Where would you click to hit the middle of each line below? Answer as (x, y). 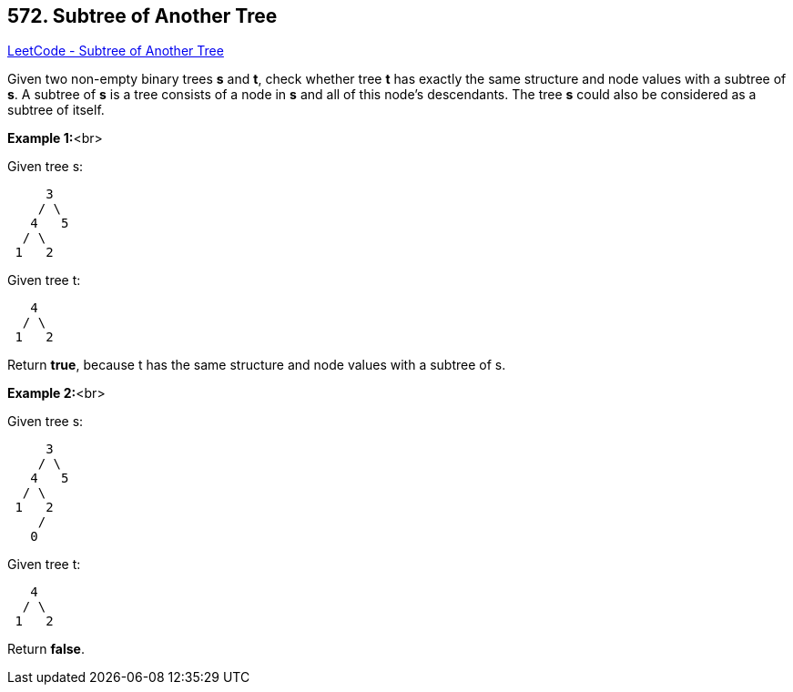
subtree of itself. (56, 110)
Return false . (46, 649)
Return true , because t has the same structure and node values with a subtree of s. (257, 365)
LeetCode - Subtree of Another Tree (116, 51)
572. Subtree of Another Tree (142, 16)
